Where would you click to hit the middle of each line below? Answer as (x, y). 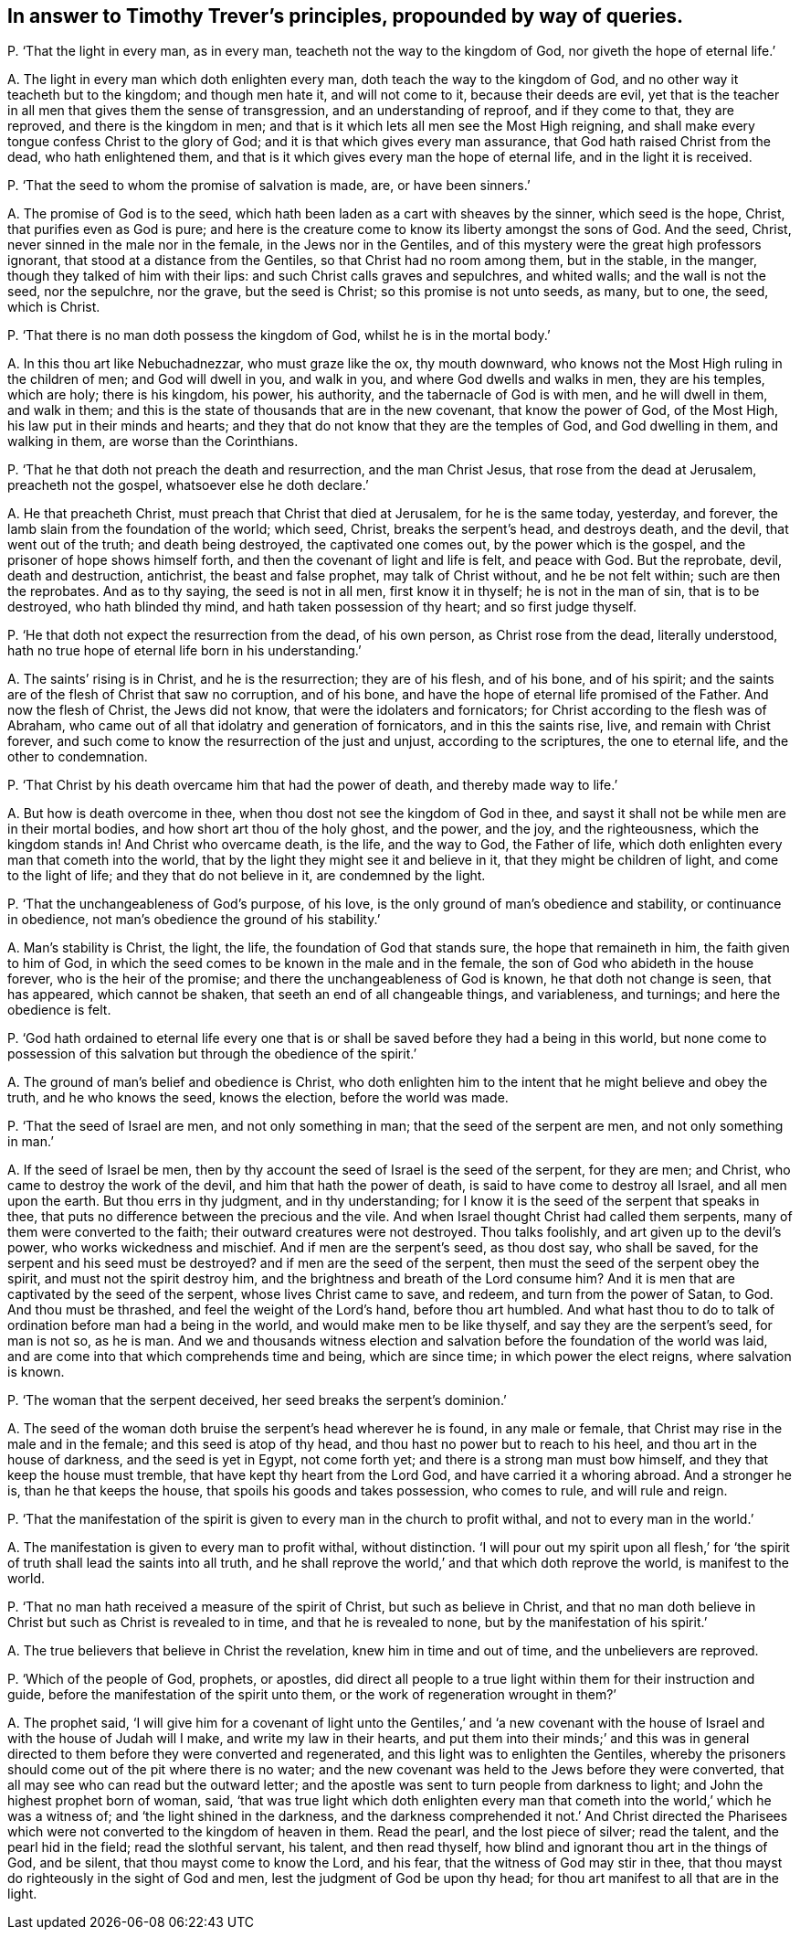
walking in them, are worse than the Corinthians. (153, 442)
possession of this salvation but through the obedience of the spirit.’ (212, 1054)
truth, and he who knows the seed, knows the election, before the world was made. (258, 1098)
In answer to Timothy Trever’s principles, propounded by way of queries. (346, 16)
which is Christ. (54, 307)
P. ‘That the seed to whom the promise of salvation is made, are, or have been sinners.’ (269, 186)
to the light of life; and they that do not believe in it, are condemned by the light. (247, 876)
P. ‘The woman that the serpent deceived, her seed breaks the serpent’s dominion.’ (257, 1400)
